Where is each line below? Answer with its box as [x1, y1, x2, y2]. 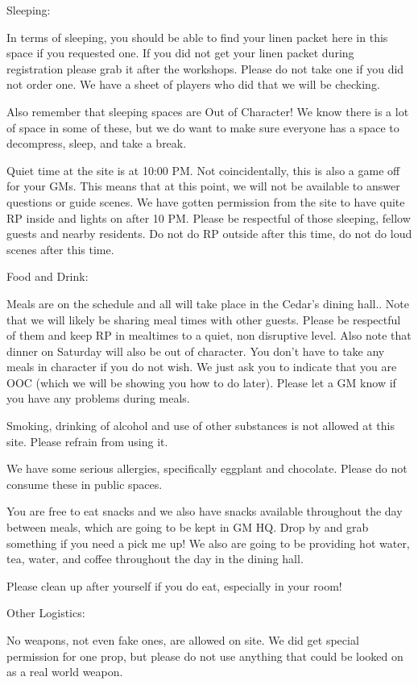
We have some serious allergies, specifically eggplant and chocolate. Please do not [6, 460, 408, 477]
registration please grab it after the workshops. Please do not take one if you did [6, 60, 404, 77]
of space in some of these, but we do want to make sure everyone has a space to [6, 119, 399, 136]
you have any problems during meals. [6, 390, 190, 407]
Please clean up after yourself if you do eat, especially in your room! [6, 577, 342, 594]
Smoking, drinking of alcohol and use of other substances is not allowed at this [6, 417, 395, 434]
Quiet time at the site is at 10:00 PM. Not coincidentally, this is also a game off [6, 161, 400, 178]
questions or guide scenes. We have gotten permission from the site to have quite [6, 193, 405, 210]
